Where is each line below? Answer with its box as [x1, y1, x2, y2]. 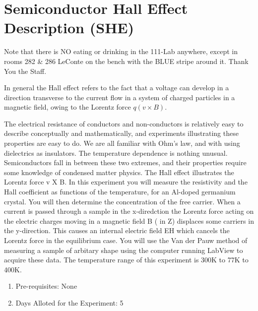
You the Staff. [4, 65, 47, 76]
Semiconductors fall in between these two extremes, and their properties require [4, 157, 247, 168]
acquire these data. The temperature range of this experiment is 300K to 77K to [4, 254, 249, 265]
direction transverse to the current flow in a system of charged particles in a [4, 92, 235, 102]
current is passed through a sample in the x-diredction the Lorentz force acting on [4, 206, 254, 216]
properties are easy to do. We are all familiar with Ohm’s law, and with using [4, 138, 240, 148]
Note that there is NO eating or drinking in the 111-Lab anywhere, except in [4, 46, 238, 57]
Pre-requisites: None [15, 281, 77, 291]
